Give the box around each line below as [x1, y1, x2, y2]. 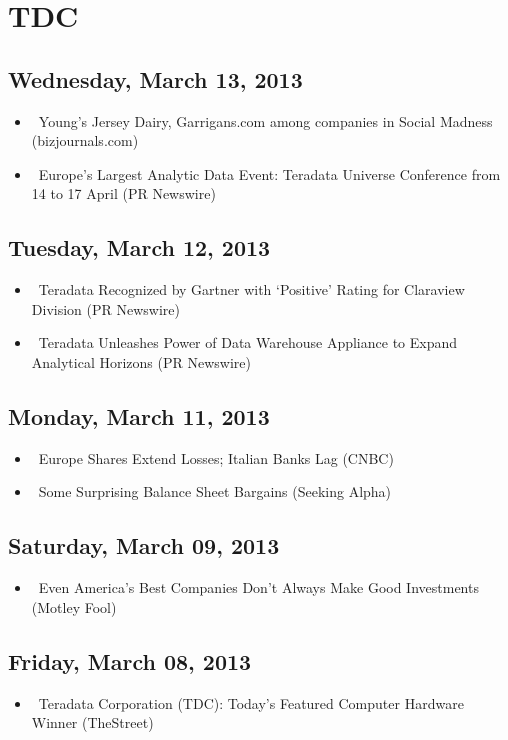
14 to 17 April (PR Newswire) [31, 183, 216, 204]
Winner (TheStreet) [31, 712, 154, 733]
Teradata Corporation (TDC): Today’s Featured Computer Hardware [38, 692, 464, 713]
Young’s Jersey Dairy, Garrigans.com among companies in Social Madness [38, 110, 493, 131]
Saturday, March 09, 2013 [8, 530, 280, 561]
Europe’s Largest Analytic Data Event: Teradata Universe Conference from [38, 163, 501, 184]
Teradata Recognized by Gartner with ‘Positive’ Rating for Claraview [38, 279, 465, 300]
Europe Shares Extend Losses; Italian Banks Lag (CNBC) [38, 447, 394, 468]
